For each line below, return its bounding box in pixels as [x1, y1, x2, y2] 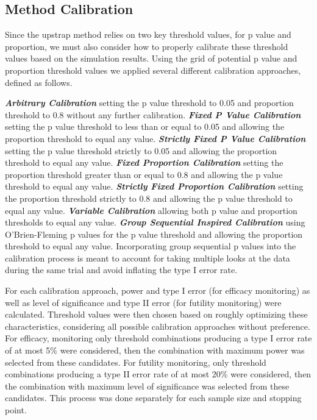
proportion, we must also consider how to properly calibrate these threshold [5, 40, 288, 52]
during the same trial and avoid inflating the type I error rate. [5, 263, 238, 276]
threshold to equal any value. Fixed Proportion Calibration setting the [5, 156, 283, 169]
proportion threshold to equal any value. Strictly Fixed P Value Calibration [5, 132, 306, 144]
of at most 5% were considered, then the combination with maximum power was [5, 344, 305, 357]
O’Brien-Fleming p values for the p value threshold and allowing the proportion [5, 227, 303, 240]
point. [5, 404, 27, 416]
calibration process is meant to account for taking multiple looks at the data [5, 251, 290, 264]
